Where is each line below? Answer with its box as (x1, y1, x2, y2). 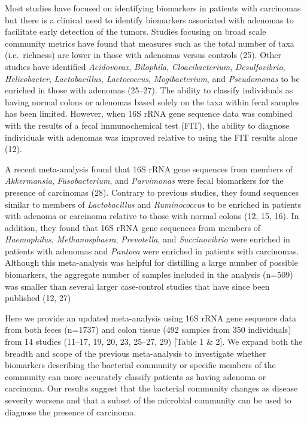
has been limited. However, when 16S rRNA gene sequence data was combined (5, 107, 293, 120)
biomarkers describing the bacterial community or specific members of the (5, 359, 276, 371)
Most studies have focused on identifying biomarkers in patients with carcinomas (5, 2, 301, 14)
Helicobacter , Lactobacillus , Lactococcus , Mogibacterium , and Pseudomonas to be (5, 72, 300, 84)
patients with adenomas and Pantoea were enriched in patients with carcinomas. (5, 244, 299, 257)
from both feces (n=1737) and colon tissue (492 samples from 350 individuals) (5, 323, 291, 336)
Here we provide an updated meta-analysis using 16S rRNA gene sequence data (5, 311, 297, 324)
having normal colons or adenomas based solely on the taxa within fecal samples (5, 95, 300, 108)
